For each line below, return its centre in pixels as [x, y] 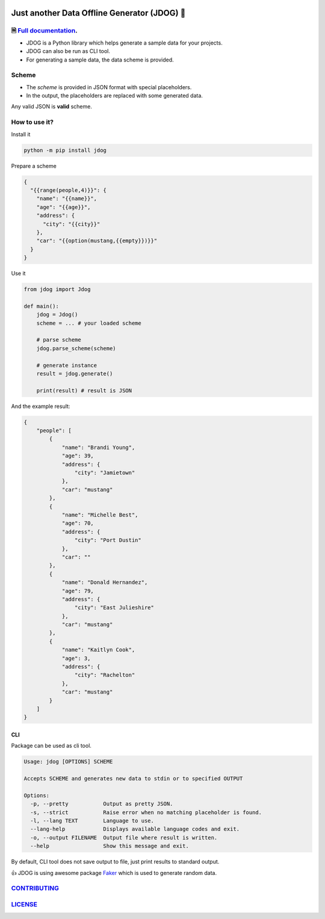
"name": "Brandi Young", [98, 447]
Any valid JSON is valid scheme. [52, 107]
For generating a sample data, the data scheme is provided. [100, 60]
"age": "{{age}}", [63, 207]
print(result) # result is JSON [84, 390]
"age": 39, [78, 456]
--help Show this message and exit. [110, 846]
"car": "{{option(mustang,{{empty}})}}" [97, 241]
